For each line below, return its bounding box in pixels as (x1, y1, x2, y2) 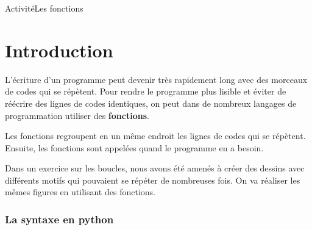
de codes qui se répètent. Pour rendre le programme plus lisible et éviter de (5, 85, 286, 98)
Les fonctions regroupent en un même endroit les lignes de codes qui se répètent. (5, 129, 306, 142)
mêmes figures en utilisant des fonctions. (5, 185, 155, 198)
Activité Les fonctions (5, 2, 83, 14)
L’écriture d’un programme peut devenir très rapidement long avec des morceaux (5, 73, 308, 85)
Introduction (5, 37, 113, 62)
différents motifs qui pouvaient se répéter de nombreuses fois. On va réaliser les (5, 173, 300, 186)
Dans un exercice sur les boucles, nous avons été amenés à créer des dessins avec (5, 162, 305, 174)
